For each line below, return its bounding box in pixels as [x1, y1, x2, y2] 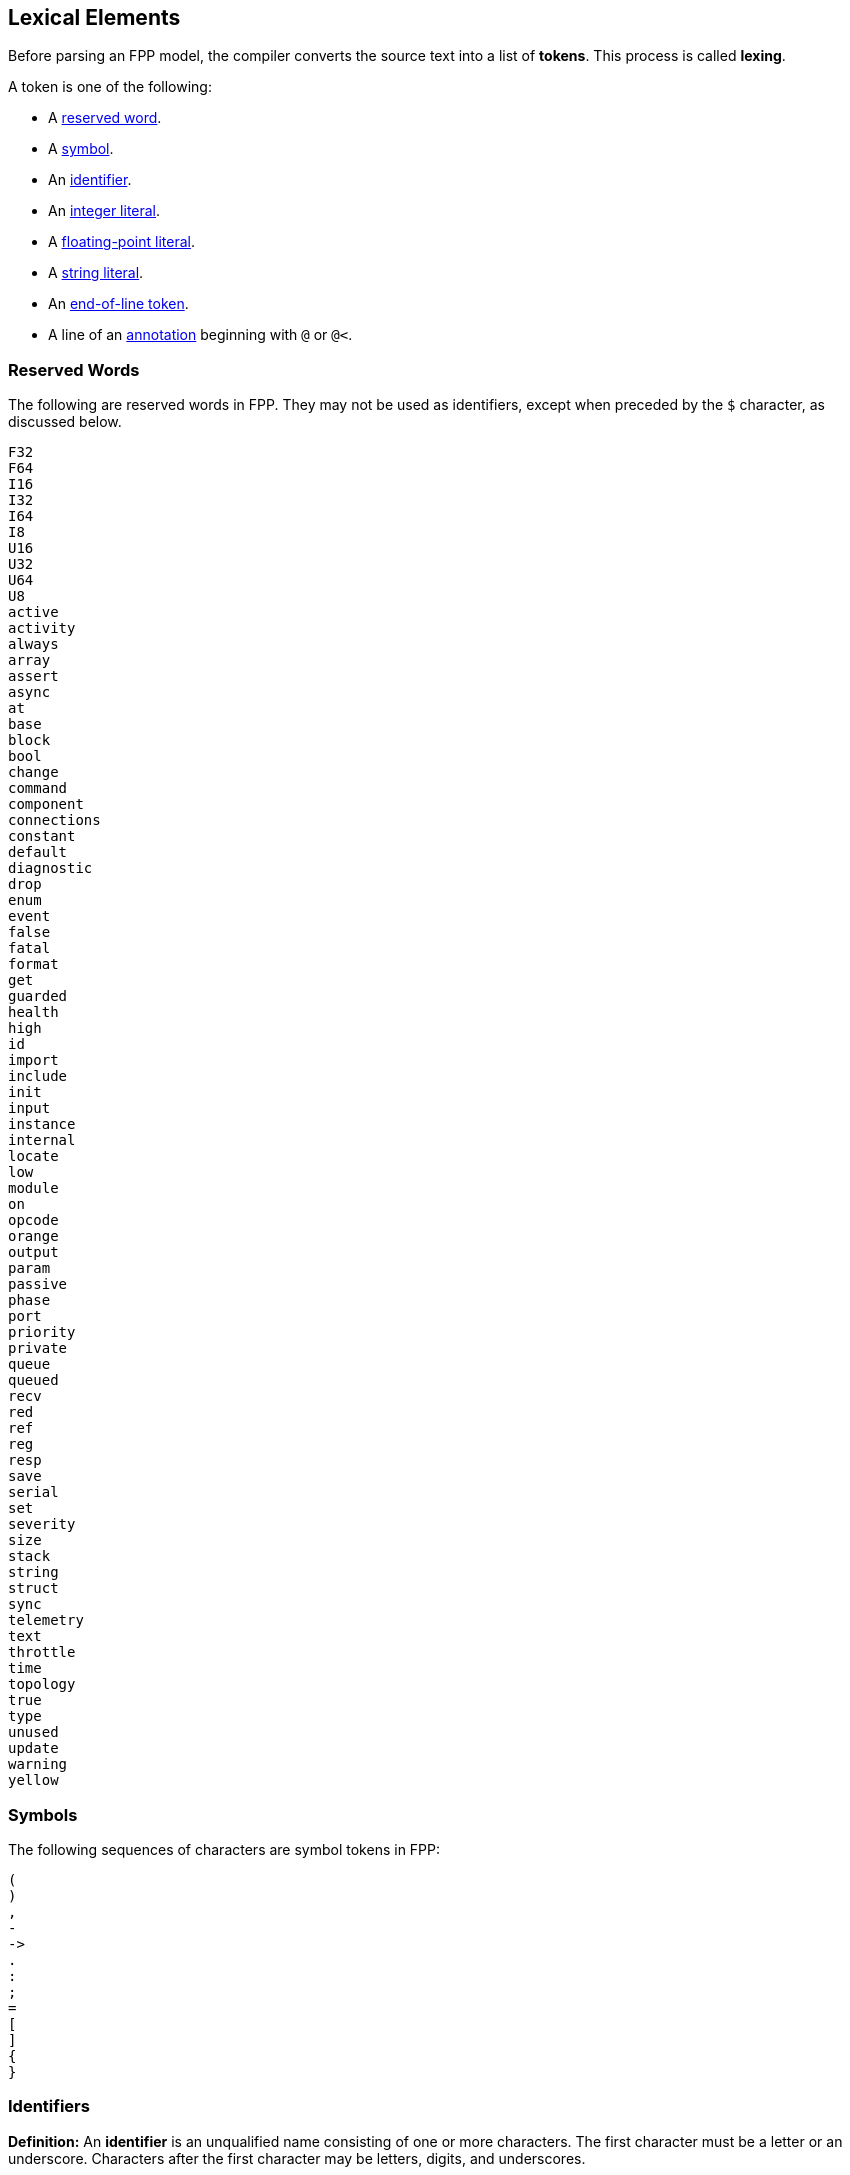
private [8, 1340, 68, 1357]
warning [8, 1756, 68, 1773]
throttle [8, 1644, 76, 1661]
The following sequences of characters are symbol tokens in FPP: [8, 1840, 441, 1858]
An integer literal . [48, 202, 161, 220]
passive [8, 1276, 68, 1293]
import [8, 1052, 59, 1069]
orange [8, 1228, 59, 1245]
